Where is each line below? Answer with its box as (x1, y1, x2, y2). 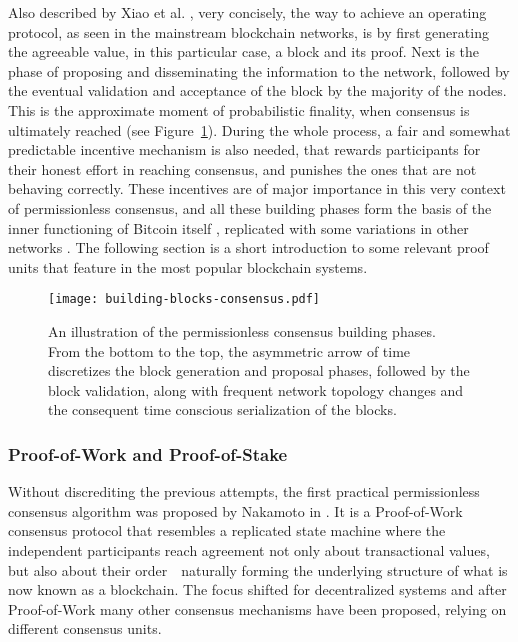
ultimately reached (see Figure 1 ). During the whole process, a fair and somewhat (8, 119, 511, 140)
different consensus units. (8, 618, 162, 639)
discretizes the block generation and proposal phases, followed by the (48, 360, 470, 381)
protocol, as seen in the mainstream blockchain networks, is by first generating (8, 21, 489, 42)
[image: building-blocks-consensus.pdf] (48, 292, 321, 307)
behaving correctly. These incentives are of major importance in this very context (8, 178, 506, 199)
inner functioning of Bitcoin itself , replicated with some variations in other (8, 217, 469, 238)
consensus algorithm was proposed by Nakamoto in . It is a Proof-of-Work (8, 500, 463, 521)
